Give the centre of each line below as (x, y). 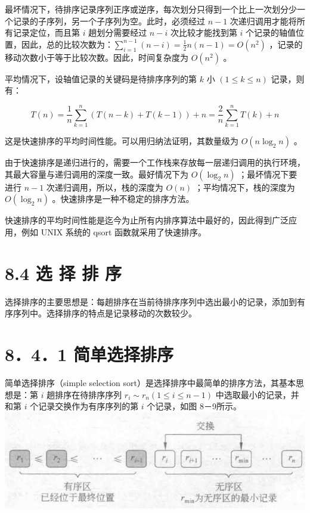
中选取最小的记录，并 (257, 394)
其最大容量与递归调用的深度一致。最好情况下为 (97, 174)
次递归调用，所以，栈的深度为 (105, 187)
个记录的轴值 (271, 32)
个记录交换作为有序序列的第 (84, 406)
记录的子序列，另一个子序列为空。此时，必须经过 (109, 21)
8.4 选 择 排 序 (63, 273)
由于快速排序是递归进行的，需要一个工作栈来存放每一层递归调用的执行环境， (155, 162)
